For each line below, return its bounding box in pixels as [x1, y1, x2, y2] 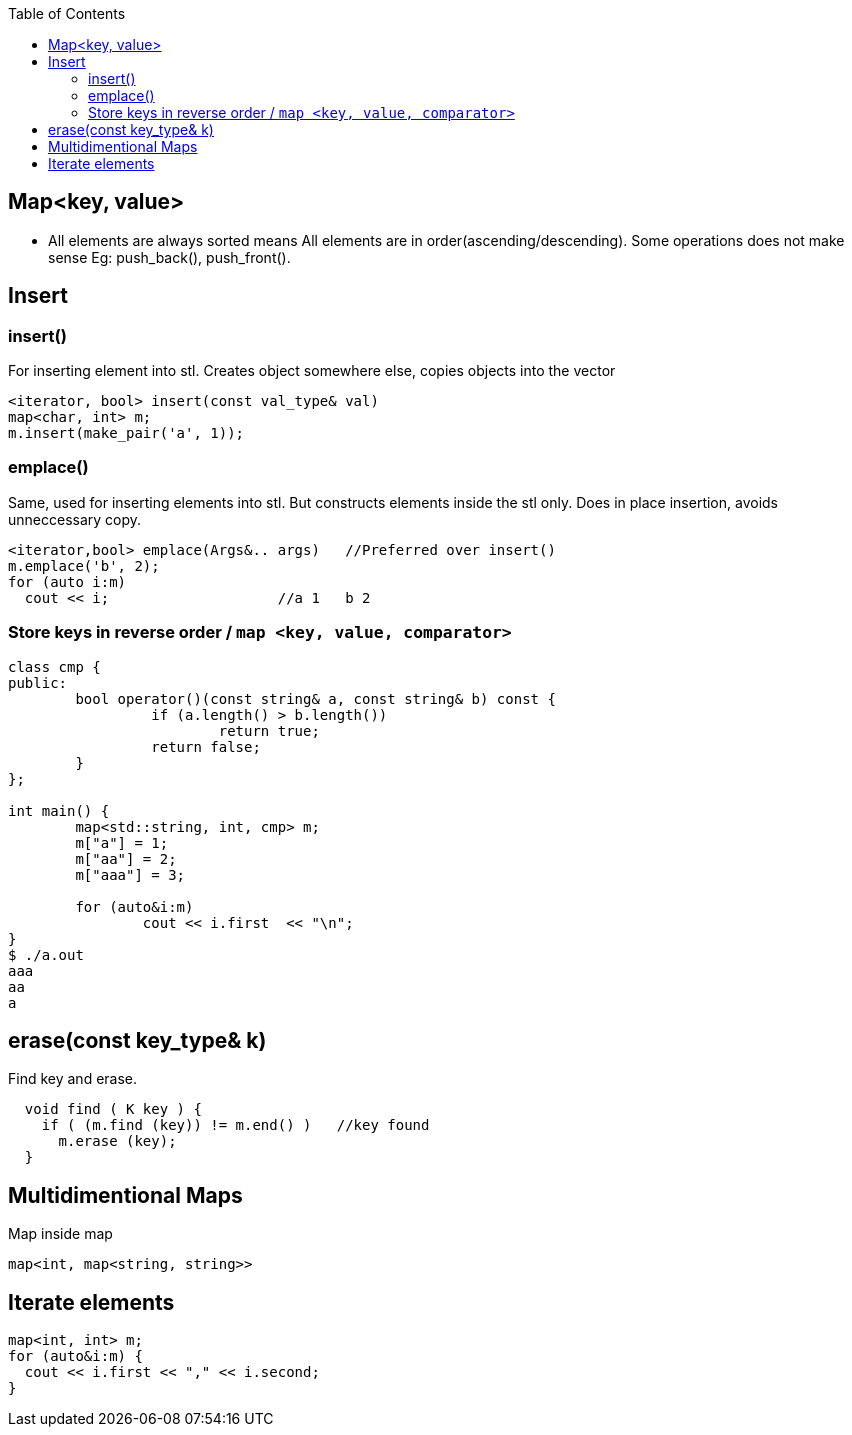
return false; [151, 738, 261, 755]
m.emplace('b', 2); [8, 557, 160, 574]
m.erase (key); [58, 1133, 177, 1150]
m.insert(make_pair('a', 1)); [8, 425, 245, 442]
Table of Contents [8, 5, 126, 22]
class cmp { [8, 658, 101, 675]
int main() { [8, 802, 110, 819]
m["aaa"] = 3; [75, 866, 186, 883]
